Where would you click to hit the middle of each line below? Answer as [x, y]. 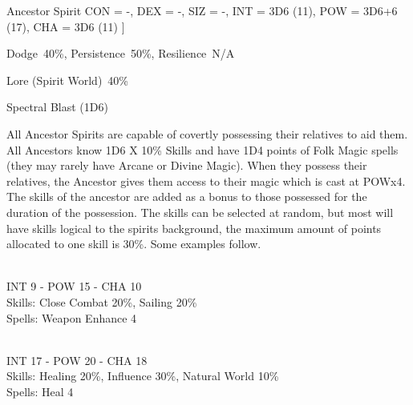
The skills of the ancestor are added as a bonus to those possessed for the [187, 196]
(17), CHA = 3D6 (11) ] [66, 26]
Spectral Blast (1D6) [57, 107]
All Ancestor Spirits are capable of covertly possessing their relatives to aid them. [207, 133]
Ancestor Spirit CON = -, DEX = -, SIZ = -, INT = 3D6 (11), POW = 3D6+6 [202, 10]
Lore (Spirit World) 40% [68, 80]
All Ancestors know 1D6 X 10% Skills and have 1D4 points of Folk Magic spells [202, 149]
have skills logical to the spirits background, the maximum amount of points [194, 228]
